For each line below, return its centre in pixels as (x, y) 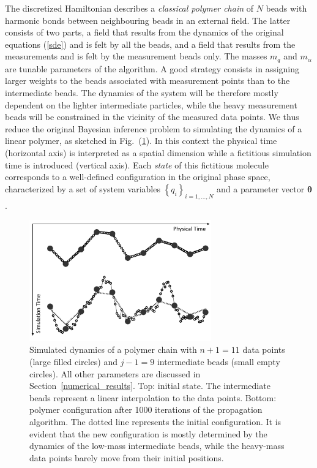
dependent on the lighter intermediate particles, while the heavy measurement (151, 104)
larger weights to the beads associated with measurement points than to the (147, 81)
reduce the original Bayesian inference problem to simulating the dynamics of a (154, 128)
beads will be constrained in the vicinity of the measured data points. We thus (152, 117)
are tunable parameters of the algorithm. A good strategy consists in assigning (152, 68)
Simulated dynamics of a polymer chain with (113, 349)
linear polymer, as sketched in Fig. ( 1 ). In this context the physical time (141, 141)
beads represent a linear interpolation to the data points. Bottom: (153, 397)
